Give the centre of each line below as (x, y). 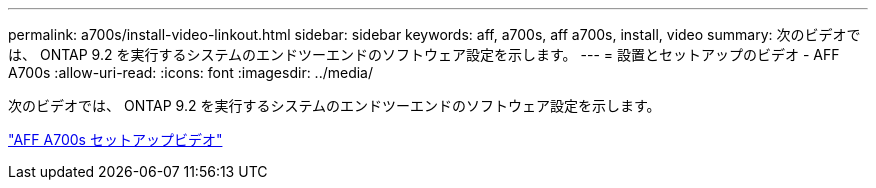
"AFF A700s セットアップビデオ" (115, 139)
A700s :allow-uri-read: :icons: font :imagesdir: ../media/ (191, 72)
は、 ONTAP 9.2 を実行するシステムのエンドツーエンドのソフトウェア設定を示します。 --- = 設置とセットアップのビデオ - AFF (424, 54)
